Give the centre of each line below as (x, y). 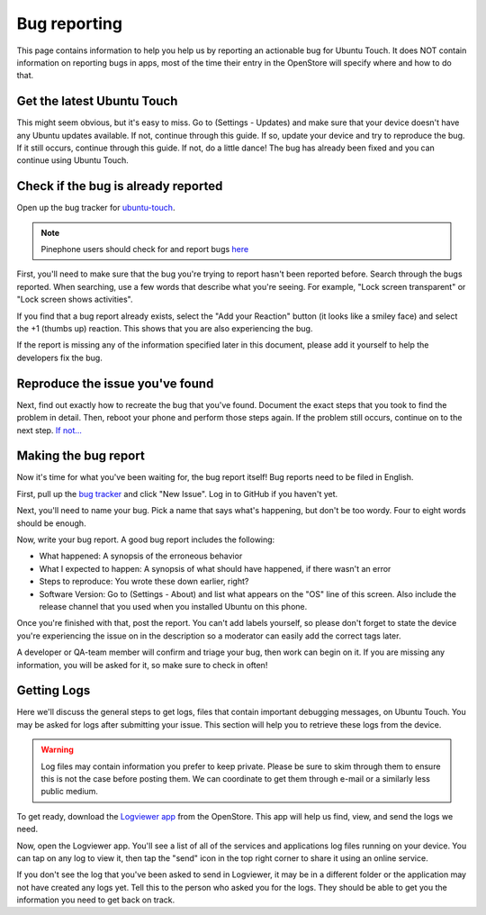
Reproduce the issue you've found (115, 383)
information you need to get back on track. (96, 900)
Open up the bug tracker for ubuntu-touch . (96, 208)
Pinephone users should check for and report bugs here (145, 249)
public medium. (70, 792)
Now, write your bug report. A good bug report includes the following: (146, 539)
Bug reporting (70, 23)
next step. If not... (49, 430)
